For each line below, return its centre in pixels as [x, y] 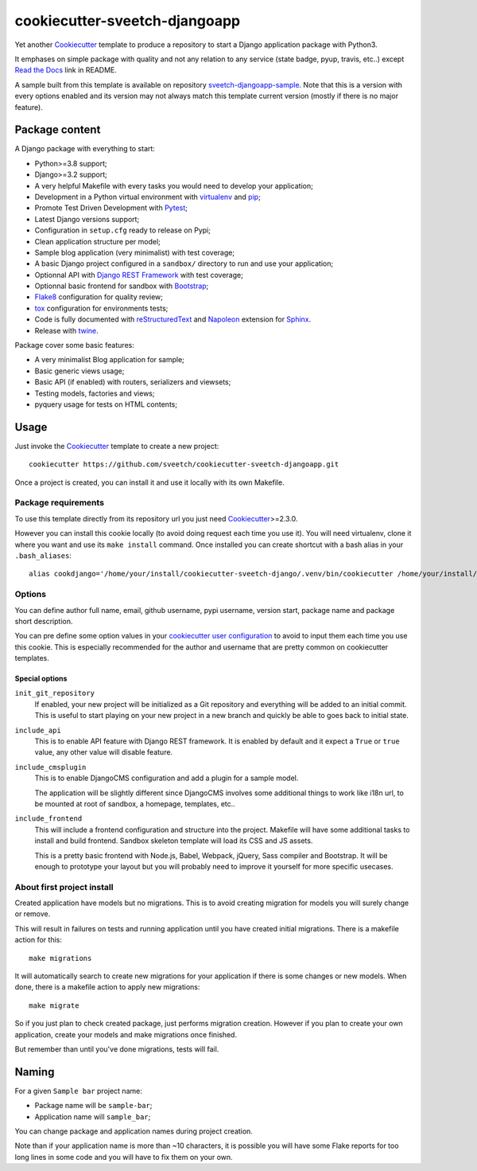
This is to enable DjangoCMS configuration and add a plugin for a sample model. [167, 778]
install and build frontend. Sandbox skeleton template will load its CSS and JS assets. [174, 841]
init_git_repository [55, 693]
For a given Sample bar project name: [78, 1091]
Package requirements [60, 503]
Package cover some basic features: [74, 345]
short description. [44, 621]
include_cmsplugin [50, 767]
